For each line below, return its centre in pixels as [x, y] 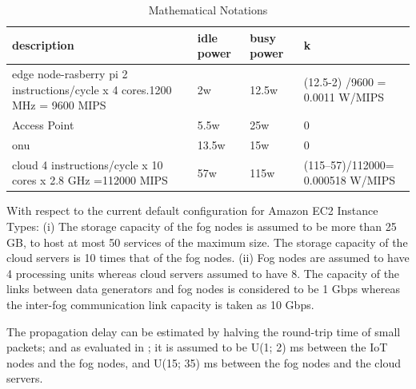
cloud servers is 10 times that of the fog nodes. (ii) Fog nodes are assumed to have [208, 258]
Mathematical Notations [208, 10]
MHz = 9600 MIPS [59, 105]
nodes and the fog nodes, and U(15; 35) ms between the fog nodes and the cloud [204, 362]
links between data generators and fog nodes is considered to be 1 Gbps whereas [203, 289]
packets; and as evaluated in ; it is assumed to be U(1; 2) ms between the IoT [197, 347]
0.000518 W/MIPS [349, 180]
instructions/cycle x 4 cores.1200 [92, 89]
